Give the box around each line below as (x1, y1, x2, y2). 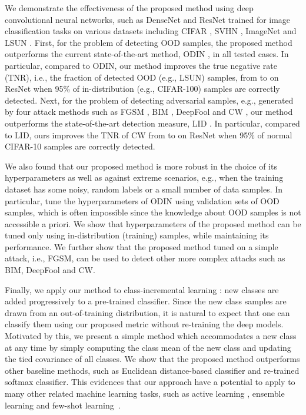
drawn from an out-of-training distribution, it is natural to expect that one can (5, 306, 290, 318)
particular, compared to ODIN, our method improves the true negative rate (5, 59, 277, 71)
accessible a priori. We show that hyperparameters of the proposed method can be (5, 217, 301, 230)
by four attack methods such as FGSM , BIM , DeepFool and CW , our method (5, 105, 293, 118)
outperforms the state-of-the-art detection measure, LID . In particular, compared (5, 117, 300, 129)
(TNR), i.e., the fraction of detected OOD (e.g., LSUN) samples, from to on (5, 71, 279, 83)
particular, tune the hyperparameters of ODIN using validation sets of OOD (5, 194, 280, 207)
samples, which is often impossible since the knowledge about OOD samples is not (5, 206, 301, 218)
